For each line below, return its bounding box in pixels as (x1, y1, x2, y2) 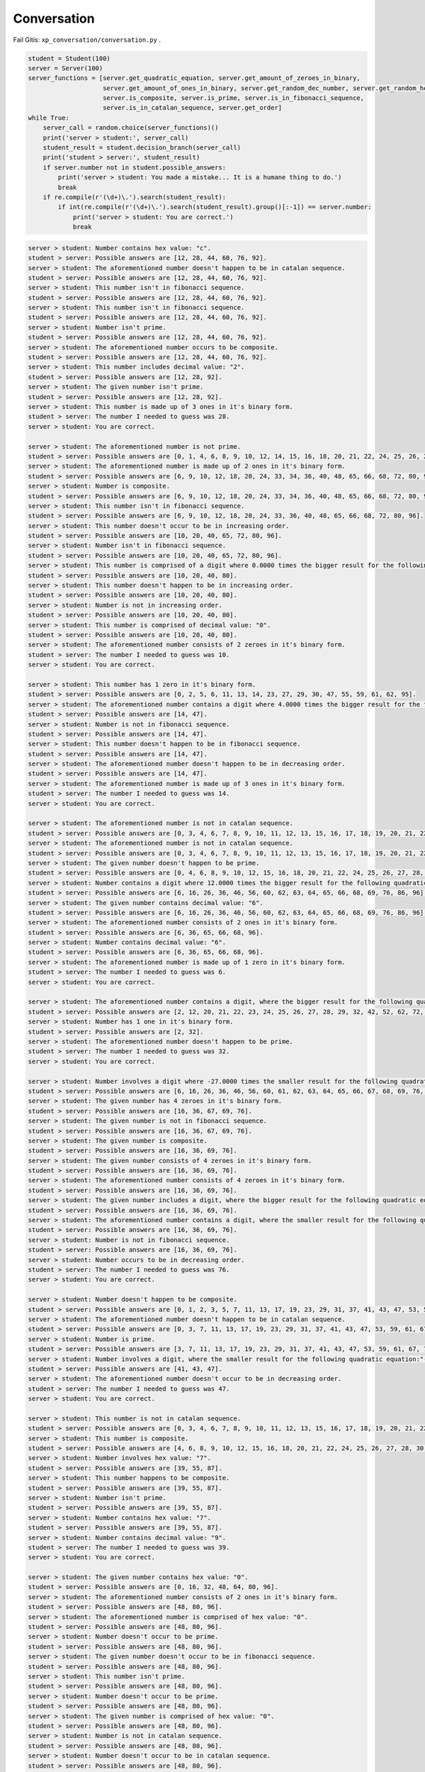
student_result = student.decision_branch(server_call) (42, 144, 242, 152)
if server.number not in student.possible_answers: (42, 163, 227, 172)
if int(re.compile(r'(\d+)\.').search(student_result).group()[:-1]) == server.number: (57, 203, 372, 211)
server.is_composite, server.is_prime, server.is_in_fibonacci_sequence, (103, 94, 365, 102)
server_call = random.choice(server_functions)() (42, 124, 219, 132)
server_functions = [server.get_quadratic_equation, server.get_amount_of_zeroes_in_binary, (28, 74, 361, 82)
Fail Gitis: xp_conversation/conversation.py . (13, 35, 161, 44)
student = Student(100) (28, 54, 111, 62)
